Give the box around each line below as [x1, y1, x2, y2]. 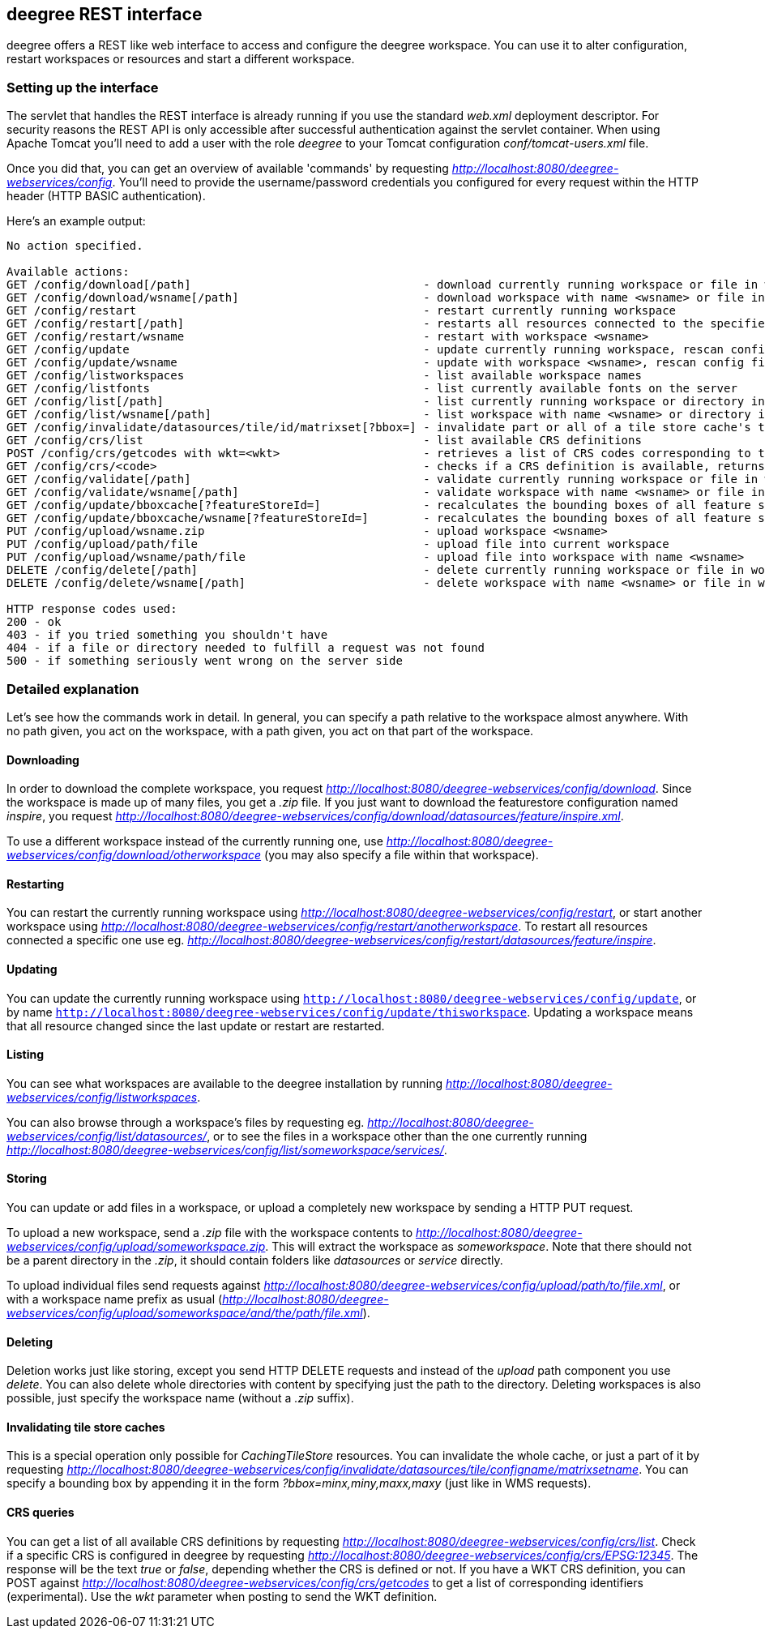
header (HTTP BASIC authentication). [6, 189, 206, 203]
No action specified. [6, 239, 143, 253]
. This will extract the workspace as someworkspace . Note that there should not [265, 1239, 692, 1254]
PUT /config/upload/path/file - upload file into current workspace [6, 537, 669, 551]
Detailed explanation [6, 680, 139, 697]
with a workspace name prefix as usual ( [6, 1292, 223, 1307]
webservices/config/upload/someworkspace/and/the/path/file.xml [6, 1306, 363, 1320]
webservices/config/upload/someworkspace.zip [6, 1239, 266, 1254]
